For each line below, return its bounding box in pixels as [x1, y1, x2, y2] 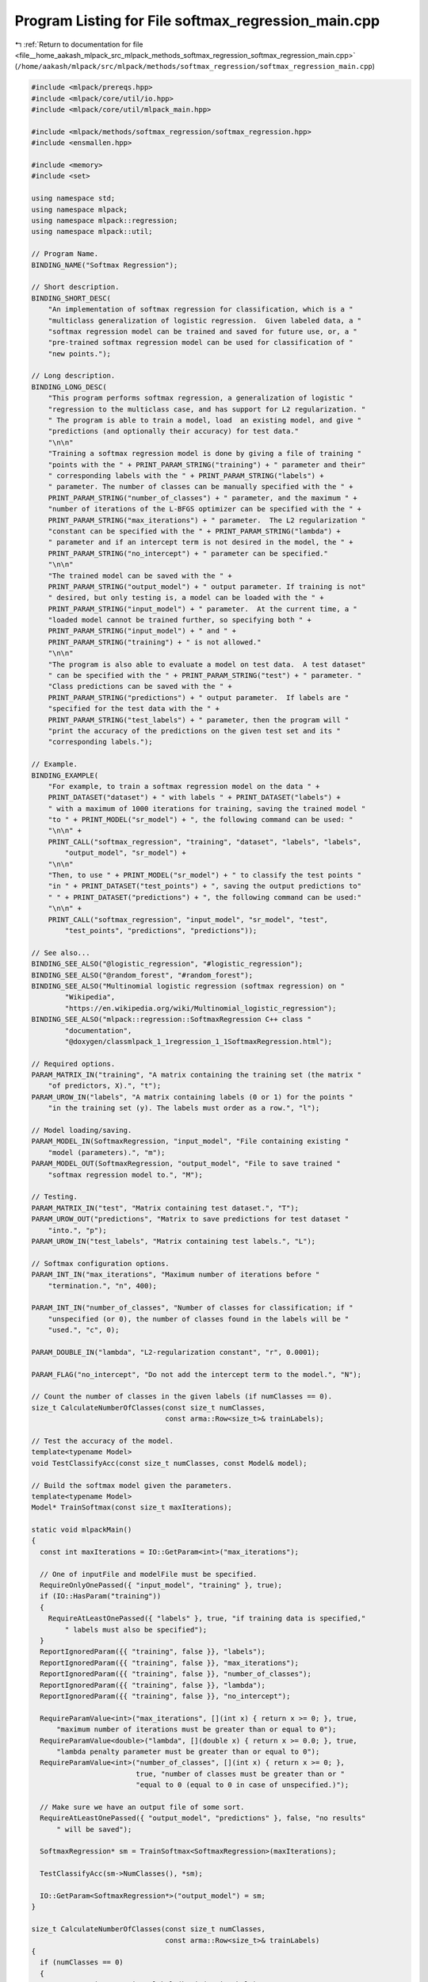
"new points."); [48, 349, 111, 358]
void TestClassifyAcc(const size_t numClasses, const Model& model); [31, 1459, 308, 1467]
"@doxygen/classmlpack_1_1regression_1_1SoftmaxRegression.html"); [64, 1037, 333, 1046]
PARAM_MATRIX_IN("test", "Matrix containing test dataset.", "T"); [31, 1203, 300, 1212]
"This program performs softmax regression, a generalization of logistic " [48, 393, 353, 403]
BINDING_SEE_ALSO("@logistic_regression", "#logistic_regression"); [31, 959, 304, 969]
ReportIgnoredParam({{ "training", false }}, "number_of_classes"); [40, 1670, 312, 1678]
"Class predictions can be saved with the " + [48, 682, 233, 691]
